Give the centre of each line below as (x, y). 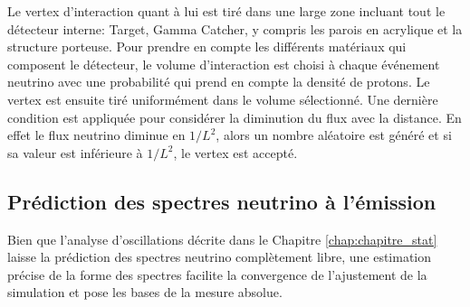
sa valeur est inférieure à (75, 152)
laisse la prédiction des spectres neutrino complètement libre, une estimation (220, 257)
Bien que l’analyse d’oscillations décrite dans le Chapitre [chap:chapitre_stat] (222, 239)
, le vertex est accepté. (235, 152)
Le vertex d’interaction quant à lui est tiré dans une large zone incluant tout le (226, 11)
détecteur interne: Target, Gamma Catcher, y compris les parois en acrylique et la (235, 28)
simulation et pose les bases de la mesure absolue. (145, 292)
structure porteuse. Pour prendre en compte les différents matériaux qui (207, 47)
